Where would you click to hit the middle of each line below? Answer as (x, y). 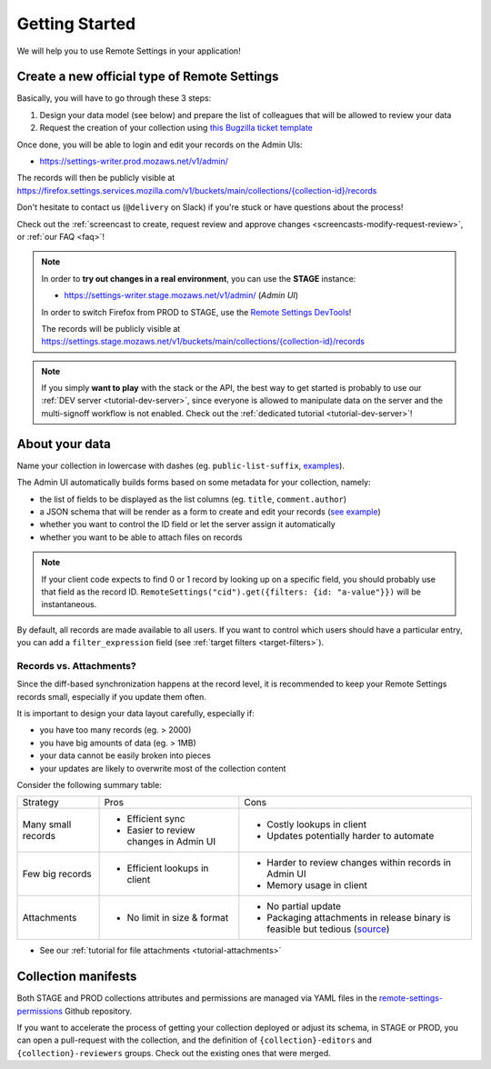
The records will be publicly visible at (111, 328)
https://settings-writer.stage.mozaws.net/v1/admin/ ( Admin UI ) (181, 295)
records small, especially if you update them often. (111, 696)
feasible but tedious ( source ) (328, 929)
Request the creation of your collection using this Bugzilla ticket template (176, 128)
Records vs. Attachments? (76, 665)
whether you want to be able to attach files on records (141, 537)
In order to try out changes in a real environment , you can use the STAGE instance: (199, 278)
